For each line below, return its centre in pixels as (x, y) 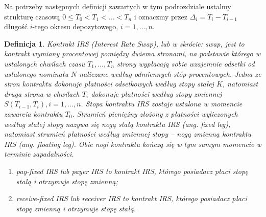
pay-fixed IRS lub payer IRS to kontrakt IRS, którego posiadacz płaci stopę (132, 171)
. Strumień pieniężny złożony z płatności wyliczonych (155, 113)
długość (16, 26)
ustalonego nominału (36, 73)
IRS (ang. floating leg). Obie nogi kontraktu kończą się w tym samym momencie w (133, 144)
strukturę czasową (32, 16)
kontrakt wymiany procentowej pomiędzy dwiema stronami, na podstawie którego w (132, 53)
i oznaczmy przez (161, 16)
